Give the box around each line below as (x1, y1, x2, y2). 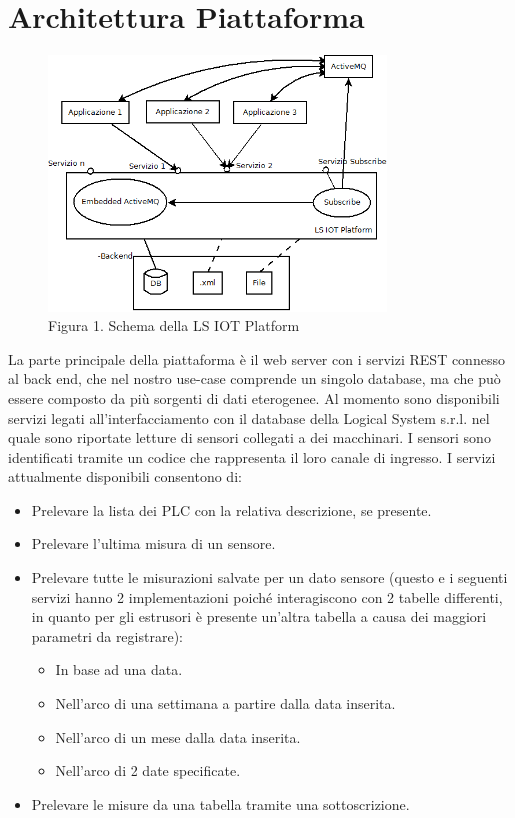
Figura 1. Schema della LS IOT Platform (48, 315, 300, 336)
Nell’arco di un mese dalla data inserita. (55, 726, 301, 747)
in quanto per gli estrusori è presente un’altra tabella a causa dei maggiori (31, 606, 487, 627)
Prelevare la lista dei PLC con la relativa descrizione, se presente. (31, 499, 432, 520)
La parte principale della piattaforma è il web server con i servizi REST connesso (8, 348, 505, 369)
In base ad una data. (55, 659, 183, 680)
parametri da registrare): (31, 625, 183, 646)
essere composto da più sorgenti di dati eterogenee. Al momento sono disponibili (8, 387, 500, 408)
